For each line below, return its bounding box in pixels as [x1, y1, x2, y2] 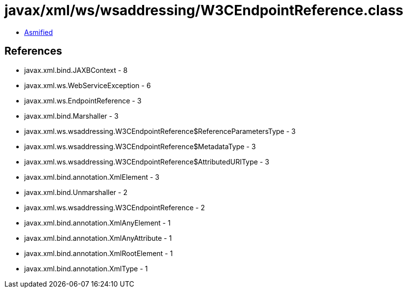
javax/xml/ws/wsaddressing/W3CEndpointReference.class [4, 2, 404, 19]
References [4, 45, 62, 58]
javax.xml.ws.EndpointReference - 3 [24, 96, 142, 105]
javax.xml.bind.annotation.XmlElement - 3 [24, 172, 159, 181]
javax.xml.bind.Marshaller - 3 [24, 111, 119, 120]
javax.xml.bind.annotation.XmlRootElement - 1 [24, 249, 173, 258]
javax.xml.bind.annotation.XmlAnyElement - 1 [24, 218, 171, 227]
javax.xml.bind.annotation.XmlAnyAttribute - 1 [24, 233, 172, 242]
